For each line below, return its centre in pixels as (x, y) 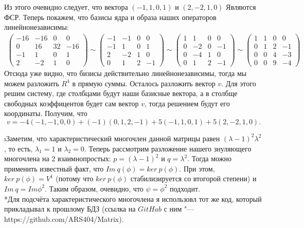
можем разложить (32, 83)
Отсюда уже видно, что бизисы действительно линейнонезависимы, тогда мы (126, 73)
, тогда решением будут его (187, 103)
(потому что (75, 178)
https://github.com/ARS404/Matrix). (64, 218)
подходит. (185, 188)
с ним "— (179, 209)
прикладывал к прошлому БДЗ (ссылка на (70, 209)
